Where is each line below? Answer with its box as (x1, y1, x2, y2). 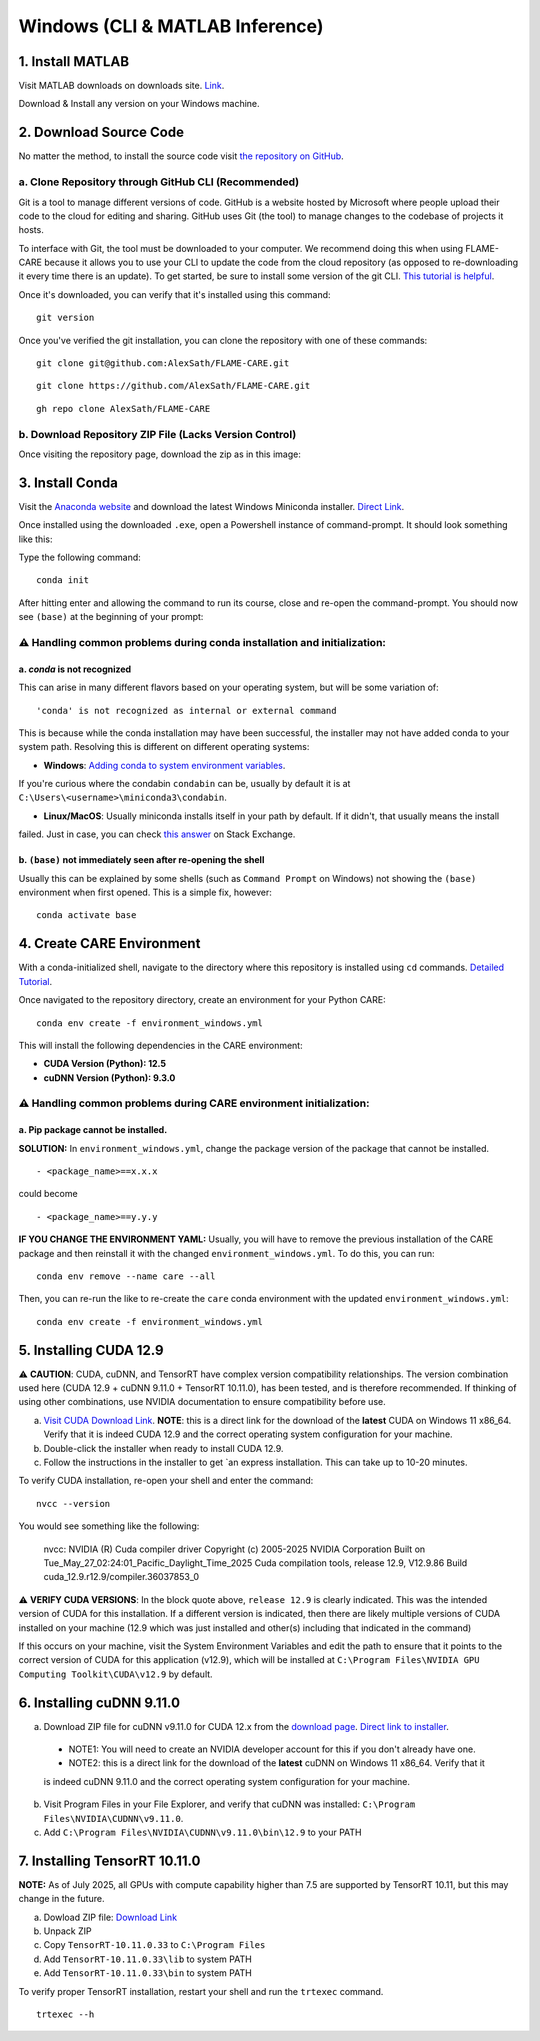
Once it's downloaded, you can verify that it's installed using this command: (18, 288, 331, 300)
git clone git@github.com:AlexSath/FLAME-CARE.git (36, 358, 290, 369)
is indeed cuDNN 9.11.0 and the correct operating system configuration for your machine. (43, 1775, 410, 1787)
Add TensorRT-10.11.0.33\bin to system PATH (43, 1967, 252, 1979)
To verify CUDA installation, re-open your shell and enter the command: (18, 1475, 314, 1487)
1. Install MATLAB (18, 53, 130, 70)
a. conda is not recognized (18, 663, 132, 675)
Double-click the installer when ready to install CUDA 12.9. (43, 1442, 284, 1454)
